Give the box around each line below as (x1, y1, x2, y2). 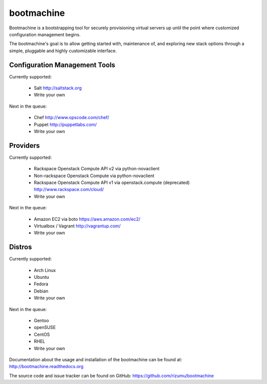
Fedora (34, 281, 48, 287)
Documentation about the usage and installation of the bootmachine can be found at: (9, 356, 182, 362)
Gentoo (34, 318, 49, 323)
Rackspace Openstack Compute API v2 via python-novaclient (34, 166, 160, 172)
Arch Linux (34, 267, 56, 273)
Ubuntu (34, 274, 49, 280)
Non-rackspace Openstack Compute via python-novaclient (34, 173, 155, 179)
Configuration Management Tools (9, 61, 116, 69)
